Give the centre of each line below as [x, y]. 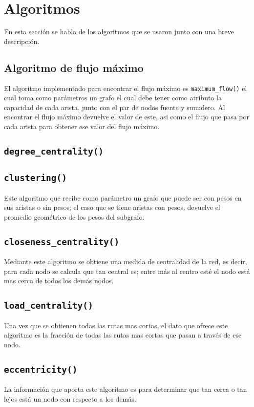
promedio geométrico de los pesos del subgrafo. [74, 216]
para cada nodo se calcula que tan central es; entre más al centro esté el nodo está [127, 271]
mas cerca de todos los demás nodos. [59, 281]
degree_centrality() [54, 151]
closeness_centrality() [62, 242]
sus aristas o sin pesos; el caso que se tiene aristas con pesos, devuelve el [112, 207]
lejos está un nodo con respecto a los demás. [70, 398]
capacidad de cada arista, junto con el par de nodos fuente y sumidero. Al [115, 107]
